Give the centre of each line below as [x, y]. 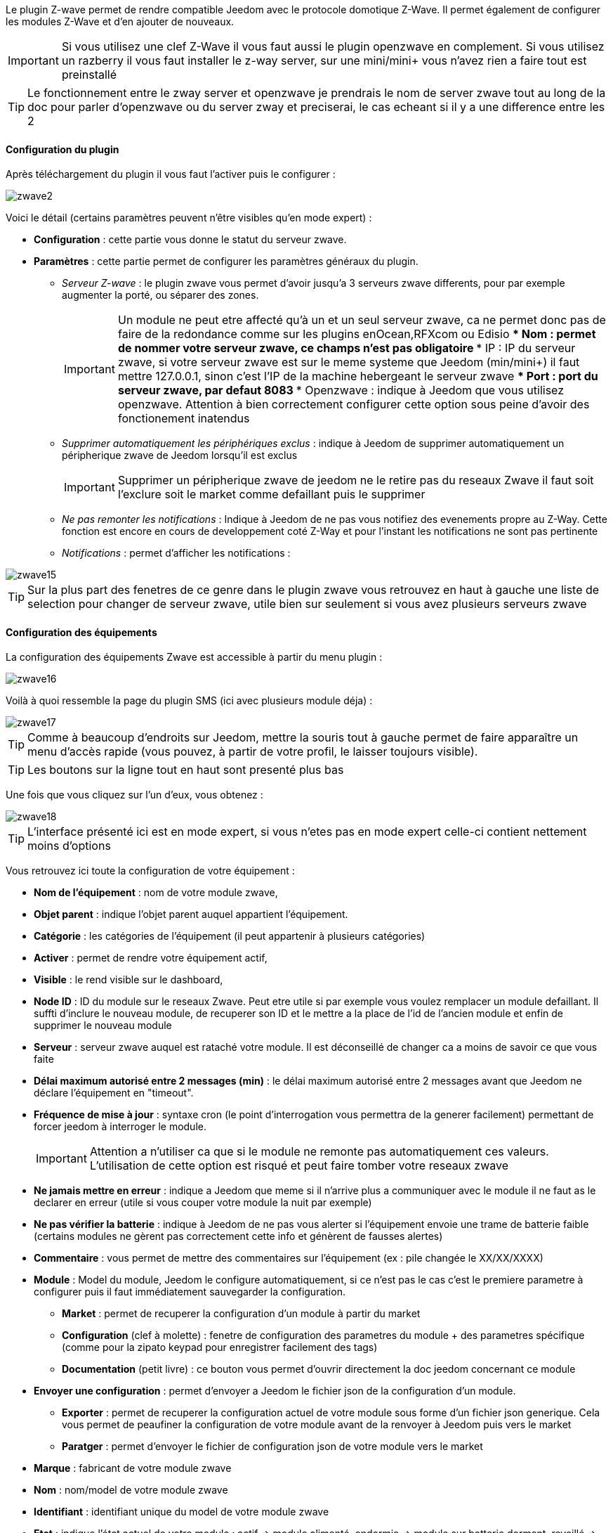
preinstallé [89, 75]
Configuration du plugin [62, 149]
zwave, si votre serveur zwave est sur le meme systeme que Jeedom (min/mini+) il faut [349, 362]
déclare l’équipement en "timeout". [114, 1093]
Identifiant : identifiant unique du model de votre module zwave [182, 1512]
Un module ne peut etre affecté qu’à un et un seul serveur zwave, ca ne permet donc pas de [362, 320]
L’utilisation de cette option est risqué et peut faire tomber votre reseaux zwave [299, 1166]
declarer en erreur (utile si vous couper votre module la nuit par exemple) [203, 1203]
